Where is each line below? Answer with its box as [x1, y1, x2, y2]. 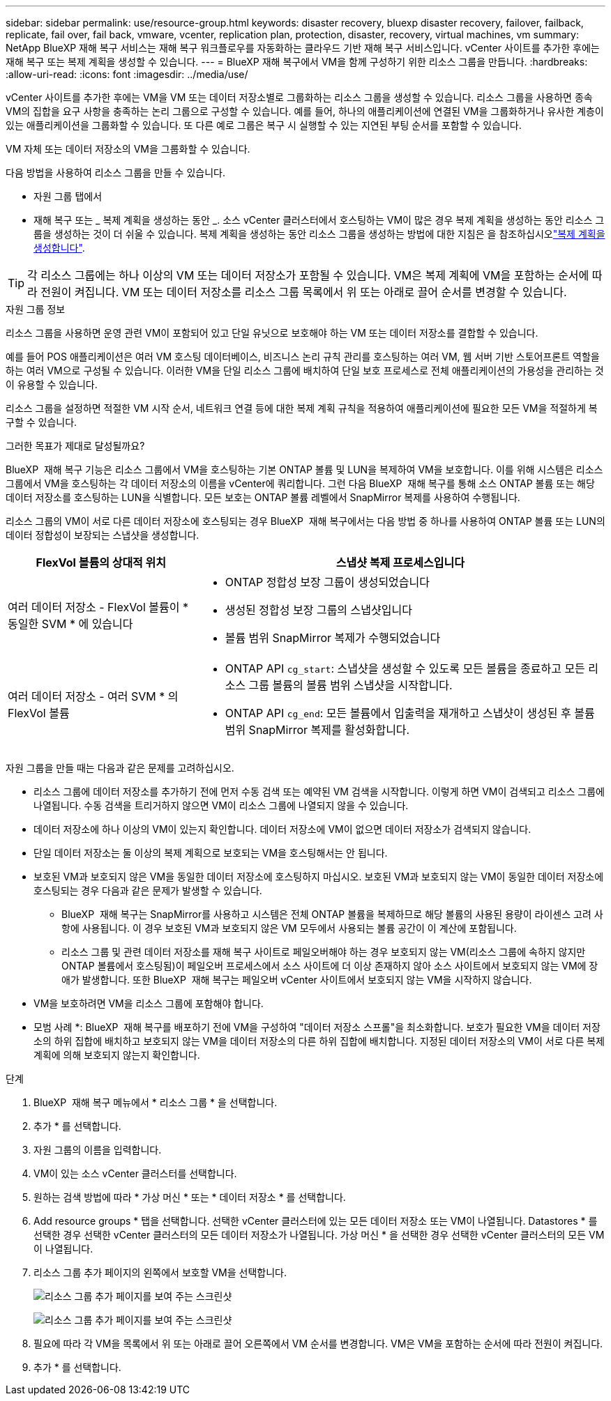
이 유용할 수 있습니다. [6, 378, 98, 390]
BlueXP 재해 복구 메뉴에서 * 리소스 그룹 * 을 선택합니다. [33, 1096, 278, 1108]
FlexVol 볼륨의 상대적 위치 [36, 556, 167, 569]
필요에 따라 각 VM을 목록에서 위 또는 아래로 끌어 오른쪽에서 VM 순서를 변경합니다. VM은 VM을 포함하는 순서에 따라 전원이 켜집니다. [33, 1338, 603, 1349]
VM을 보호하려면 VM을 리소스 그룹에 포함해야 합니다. [33, 997, 264, 1009]
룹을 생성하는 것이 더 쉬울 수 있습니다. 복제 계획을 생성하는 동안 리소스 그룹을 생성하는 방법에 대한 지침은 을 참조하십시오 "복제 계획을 [33, 228, 605, 240]
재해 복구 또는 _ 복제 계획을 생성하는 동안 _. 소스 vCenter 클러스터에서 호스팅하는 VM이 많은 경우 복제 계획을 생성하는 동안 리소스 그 [33, 214, 605, 226]
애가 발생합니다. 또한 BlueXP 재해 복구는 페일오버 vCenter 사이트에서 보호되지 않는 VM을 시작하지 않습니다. [61, 974, 532, 986]
